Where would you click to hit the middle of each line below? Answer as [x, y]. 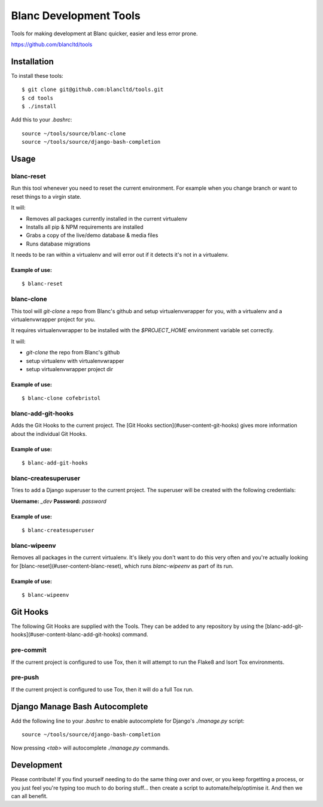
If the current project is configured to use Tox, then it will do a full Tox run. [102, 689]
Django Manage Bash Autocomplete [80, 706]
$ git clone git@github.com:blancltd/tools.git [93, 90]
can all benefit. [29, 796]
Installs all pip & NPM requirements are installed [85, 227]
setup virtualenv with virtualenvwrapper [75, 361]
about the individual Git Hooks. [49, 433]
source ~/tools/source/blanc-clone [74, 134]
